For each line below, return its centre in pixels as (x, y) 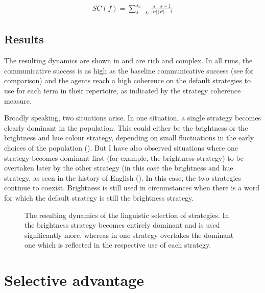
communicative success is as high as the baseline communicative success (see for (129, 70)
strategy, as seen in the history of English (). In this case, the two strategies (123, 177)
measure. (18, 100)
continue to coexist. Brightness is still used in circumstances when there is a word (132, 188)
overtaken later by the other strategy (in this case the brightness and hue (119, 168)
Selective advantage (74, 280)
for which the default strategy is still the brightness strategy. (99, 197)
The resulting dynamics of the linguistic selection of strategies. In (127, 215)
